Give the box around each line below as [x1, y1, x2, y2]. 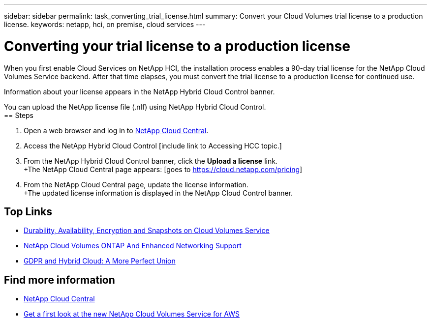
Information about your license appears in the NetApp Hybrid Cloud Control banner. [4, 87, 275, 96]
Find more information [4, 273, 115, 286]
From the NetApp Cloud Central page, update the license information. [24, 180, 248, 189]
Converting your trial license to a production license [4, 37, 350, 55]
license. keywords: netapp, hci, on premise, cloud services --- [4, 20, 206, 29]
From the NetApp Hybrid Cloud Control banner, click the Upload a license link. [24, 156, 277, 165]
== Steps [4, 111, 34, 119]
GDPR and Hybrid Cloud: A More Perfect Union [24, 257, 176, 265]
